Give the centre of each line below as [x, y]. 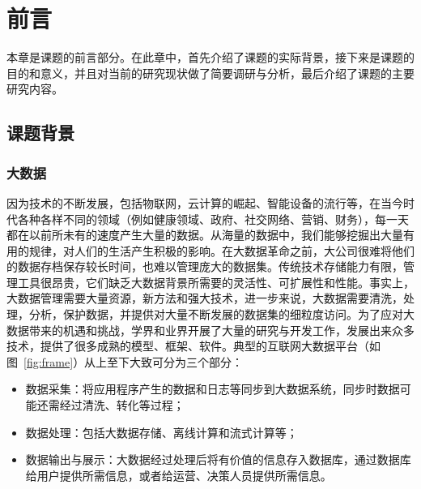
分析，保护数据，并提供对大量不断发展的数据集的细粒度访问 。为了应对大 [221, 314]
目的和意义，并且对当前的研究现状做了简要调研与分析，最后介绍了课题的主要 [210, 73]
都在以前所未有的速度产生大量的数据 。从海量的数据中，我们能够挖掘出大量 [205, 235]
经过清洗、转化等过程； [122, 405]
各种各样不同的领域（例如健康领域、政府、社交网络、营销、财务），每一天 [213, 219]
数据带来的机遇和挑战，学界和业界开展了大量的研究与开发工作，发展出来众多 [210, 330]
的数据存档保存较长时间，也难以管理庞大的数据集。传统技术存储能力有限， [205, 266]
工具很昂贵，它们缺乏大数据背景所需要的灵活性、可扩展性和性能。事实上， [216, 282]
